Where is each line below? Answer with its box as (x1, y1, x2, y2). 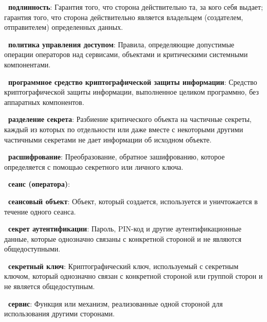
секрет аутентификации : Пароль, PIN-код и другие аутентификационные (8, 223, 242, 234)
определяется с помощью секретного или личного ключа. (4, 161, 184, 172)
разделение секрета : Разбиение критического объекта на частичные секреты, (8, 114, 252, 124)
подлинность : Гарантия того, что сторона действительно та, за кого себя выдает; (8, 2, 263, 12)
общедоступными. (4, 243, 61, 254)
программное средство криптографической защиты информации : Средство (8, 76, 257, 87)
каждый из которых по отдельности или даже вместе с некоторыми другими (4, 123, 243, 134)
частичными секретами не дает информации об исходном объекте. (4, 134, 212, 145)
